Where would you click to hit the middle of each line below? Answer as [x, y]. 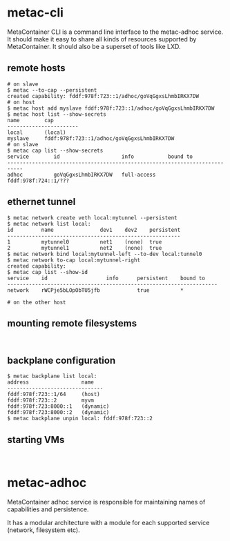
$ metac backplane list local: [52, 376]
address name [51, 382]
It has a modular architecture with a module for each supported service [108, 522]
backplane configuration [61, 360]
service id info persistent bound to [106, 278]
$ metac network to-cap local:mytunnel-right [74, 260]
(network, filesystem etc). [44, 530]
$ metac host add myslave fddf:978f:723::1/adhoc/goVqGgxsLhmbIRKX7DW [111, 108]
